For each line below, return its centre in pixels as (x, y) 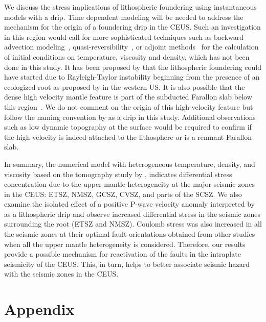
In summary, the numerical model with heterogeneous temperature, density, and (130, 164)
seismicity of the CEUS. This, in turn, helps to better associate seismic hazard (127, 264)
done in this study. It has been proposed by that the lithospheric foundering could (133, 67)
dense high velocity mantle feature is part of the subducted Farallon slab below (128, 97)
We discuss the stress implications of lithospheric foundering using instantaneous (130, 7)
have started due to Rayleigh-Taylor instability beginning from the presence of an (132, 77)
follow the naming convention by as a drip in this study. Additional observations (130, 117)
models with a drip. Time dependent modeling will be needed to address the (124, 17)
